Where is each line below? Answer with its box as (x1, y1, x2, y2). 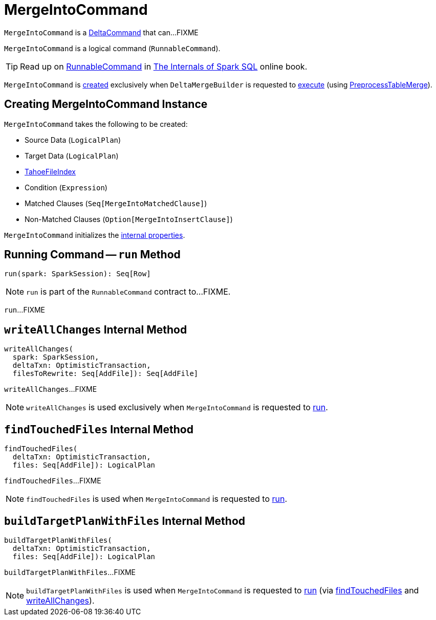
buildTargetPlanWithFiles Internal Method (4, 514, 246, 527)
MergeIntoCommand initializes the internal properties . (4, 230, 185, 239)
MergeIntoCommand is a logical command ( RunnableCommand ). (4, 43, 221, 53)
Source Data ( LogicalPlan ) (25, 135, 121, 144)
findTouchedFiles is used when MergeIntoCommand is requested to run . (26, 494, 288, 504)
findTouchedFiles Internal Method (4, 423, 193, 436)
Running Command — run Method (4, 248, 181, 261)
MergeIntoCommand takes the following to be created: (4, 119, 188, 128)
